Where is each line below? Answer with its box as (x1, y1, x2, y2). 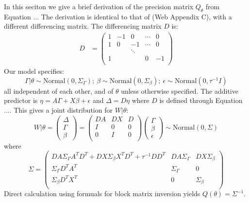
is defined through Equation (159, 95, 243, 105)
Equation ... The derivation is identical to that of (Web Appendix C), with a (4, 11, 232, 21)
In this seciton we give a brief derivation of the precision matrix (4, 1, 194, 11)
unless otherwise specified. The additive (121, 85, 238, 96)
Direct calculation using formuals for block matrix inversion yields (4, 188, 200, 199)
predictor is (4, 95, 38, 105)
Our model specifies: (4, 66, 64, 76)
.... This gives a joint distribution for (4, 105, 113, 115)
